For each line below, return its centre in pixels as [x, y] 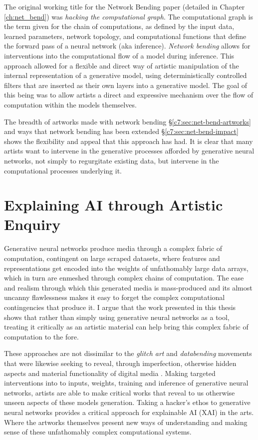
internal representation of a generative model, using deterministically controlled [126, 75]
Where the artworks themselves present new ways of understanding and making [126, 422]
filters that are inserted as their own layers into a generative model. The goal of [126, 85]
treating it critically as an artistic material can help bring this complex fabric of [126, 327]
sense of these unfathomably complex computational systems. [98, 432]
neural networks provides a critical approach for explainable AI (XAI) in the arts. [129, 412]
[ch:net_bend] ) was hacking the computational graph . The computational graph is [129, 16]
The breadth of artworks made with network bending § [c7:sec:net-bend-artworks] [128, 121]
